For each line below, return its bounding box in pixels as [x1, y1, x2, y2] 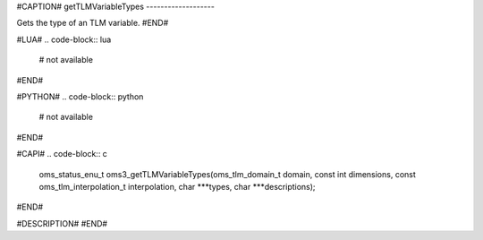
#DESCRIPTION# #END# [16, 218, 107, 228]
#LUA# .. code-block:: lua [16, 34, 112, 45]
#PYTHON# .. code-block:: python [16, 90, 144, 102]
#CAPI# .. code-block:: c [16, 149, 107, 159]
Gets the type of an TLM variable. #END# [16, 18, 169, 29]
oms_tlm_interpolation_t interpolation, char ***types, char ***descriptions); [38, 181, 317, 192]
